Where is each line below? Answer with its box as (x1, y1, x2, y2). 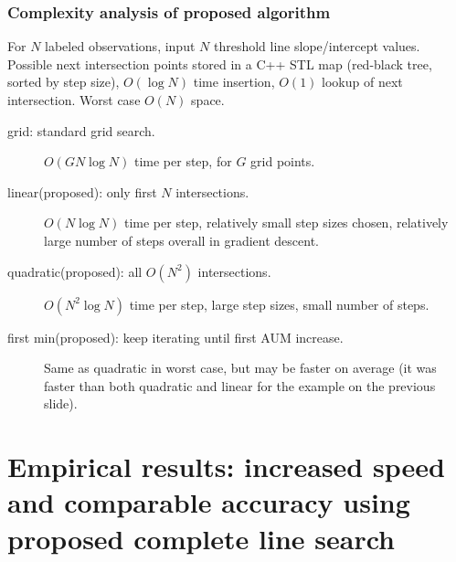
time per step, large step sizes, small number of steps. (129, 294, 429, 313)
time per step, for (133, 152, 232, 171)
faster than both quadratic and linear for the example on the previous (44, 376, 436, 395)
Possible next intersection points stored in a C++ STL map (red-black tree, (7, 54, 432, 73)
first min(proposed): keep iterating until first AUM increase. (7, 327, 344, 346)
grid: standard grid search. (7, 121, 155, 140)
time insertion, (193, 72, 275, 91)
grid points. (250, 152, 315, 171)
